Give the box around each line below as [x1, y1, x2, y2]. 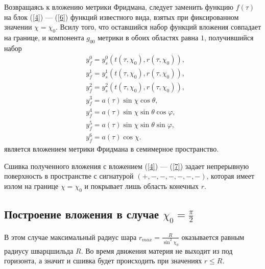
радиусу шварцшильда [4, 245, 74, 256]
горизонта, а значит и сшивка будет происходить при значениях [4, 255, 202, 266]
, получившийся [204, 32, 254, 42]
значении [4, 21, 32, 32]
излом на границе [4, 180, 59, 191]
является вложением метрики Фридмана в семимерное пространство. [4, 143, 219, 154]
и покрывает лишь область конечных [84, 180, 199, 191]
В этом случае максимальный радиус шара [4, 231, 137, 242]
